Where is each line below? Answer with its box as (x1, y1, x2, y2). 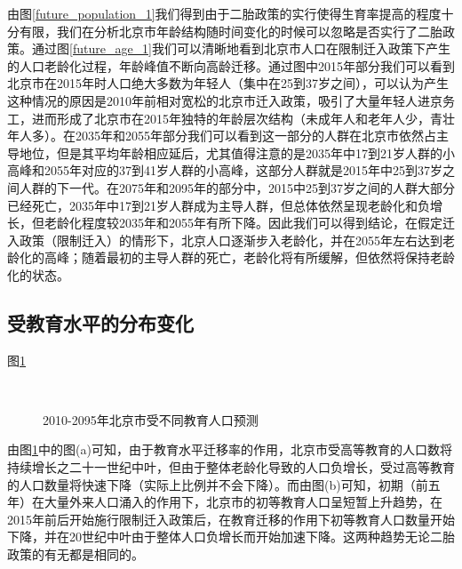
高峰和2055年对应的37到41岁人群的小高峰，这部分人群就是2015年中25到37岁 (7, 161, 442, 180)
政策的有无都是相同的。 (7, 545, 144, 564)
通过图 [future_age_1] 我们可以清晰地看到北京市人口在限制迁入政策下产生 (31, 39, 451, 58)
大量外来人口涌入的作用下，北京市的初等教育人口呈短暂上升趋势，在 (44, 493, 442, 511)
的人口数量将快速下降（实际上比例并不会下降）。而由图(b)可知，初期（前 (7, 475, 428, 493)
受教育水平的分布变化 (7, 309, 194, 336)
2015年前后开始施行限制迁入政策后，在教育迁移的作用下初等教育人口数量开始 (7, 509, 455, 528)
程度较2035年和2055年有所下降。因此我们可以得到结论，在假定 (81, 213, 442, 232)
